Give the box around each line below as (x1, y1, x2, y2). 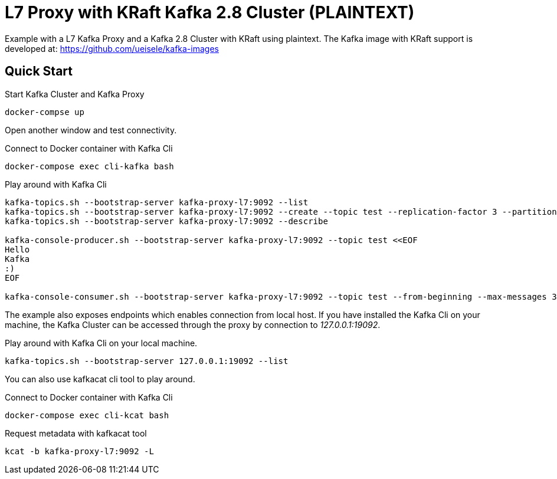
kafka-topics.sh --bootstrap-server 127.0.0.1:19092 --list (5, 356, 289, 366)
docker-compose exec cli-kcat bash (5, 410, 169, 420)
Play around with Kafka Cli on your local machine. (5, 337, 198, 348)
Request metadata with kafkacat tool (5, 428, 147, 438)
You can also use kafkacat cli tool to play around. (5, 373, 195, 384)
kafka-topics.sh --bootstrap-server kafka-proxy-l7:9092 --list (5, 197, 309, 207)
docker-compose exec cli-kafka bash (5, 161, 174, 171)
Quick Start (5, 64, 73, 79)
